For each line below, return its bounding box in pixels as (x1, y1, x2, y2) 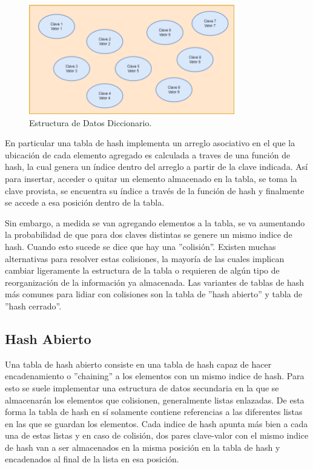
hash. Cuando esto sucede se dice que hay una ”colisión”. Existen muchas (5, 240, 276, 252)
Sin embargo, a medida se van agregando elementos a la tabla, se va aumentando (5, 216, 305, 229)
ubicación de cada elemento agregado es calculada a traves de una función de (5, 148, 291, 161)
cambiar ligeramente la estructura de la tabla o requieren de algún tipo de (5, 264, 280, 277)
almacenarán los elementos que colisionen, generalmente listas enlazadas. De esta (5, 393, 305, 406)
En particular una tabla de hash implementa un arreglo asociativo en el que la (5, 137, 295, 149)
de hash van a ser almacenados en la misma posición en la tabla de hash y (5, 440, 280, 453)
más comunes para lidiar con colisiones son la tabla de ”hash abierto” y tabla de (5, 288, 303, 300)
